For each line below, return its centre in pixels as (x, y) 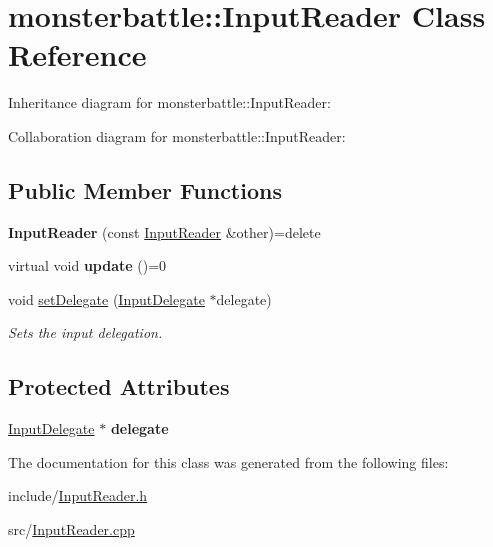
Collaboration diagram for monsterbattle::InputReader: (177, 135)
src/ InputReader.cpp (71, 529)
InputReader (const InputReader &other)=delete (164, 231)
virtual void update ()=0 (87, 265)
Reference (77, 54)
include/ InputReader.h (78, 495)
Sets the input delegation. (85, 332)
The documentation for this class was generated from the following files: (228, 461)
